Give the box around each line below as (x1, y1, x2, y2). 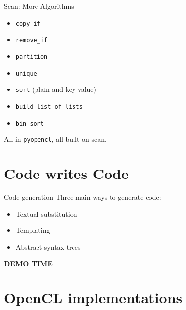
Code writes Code (4, 163, 129, 183)
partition (15, 53, 48, 60)
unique (15, 70, 37, 77)
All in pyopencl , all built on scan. (4, 134, 107, 144)
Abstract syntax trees (15, 241, 81, 252)
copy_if (15, 20, 40, 27)
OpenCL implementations (4, 287, 183, 308)
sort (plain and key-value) (15, 84, 97, 94)
